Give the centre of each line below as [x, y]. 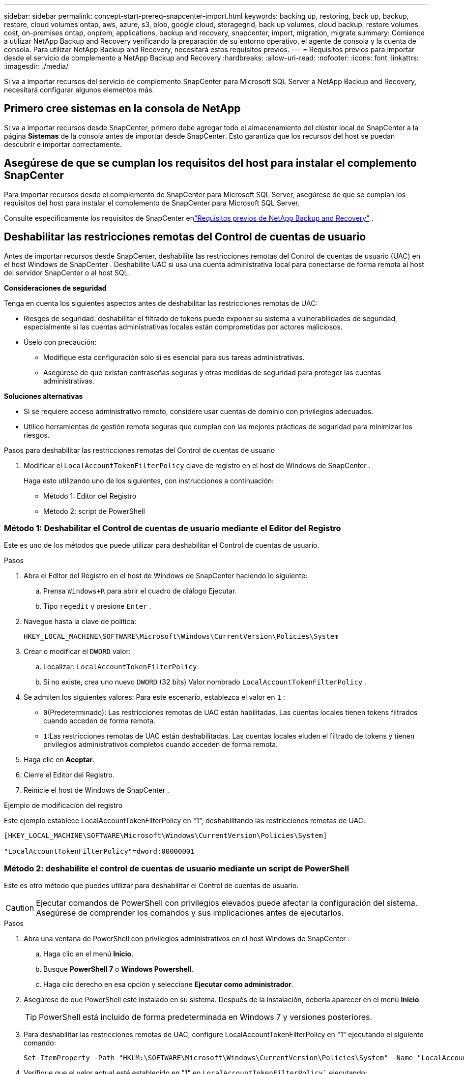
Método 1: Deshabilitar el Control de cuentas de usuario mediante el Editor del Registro [173, 528]
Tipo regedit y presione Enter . [97, 606]
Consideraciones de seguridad [55, 288]
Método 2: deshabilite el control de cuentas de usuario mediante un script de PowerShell [177, 868]
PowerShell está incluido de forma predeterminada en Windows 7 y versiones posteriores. [206, 1017]
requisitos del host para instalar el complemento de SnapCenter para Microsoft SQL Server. [152, 203]
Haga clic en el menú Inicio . [88, 954]
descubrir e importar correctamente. [63, 144]
